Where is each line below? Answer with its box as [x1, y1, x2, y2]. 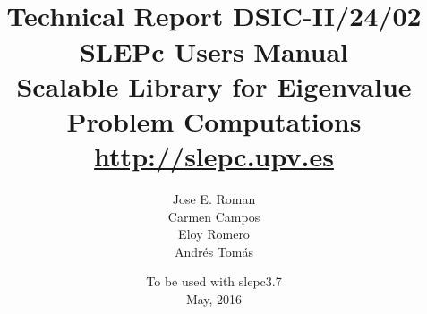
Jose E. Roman [172, 190, 256, 208]
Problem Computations [66, 102, 362, 139]
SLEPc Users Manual [79, 32, 349, 69]
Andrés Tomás [174, 242, 254, 260]
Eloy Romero [178, 225, 250, 243]
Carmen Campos [167, 207, 260, 225]
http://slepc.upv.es [94, 138, 334, 174]
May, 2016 [185, 290, 243, 309]
